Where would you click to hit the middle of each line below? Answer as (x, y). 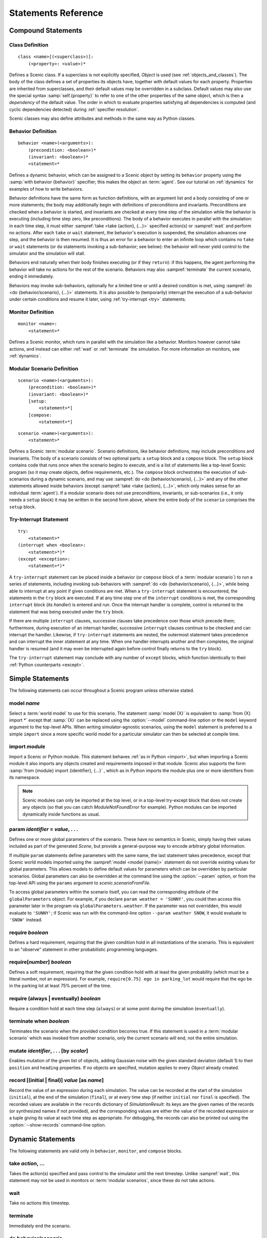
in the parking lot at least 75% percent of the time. (60, 986)
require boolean (29, 932)
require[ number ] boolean (40, 962)
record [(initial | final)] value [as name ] (56, 1081)
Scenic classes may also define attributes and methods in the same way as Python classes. (102, 118)
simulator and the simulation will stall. (47, 254)
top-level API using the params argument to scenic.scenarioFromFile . (80, 883)
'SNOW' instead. (26, 920)
